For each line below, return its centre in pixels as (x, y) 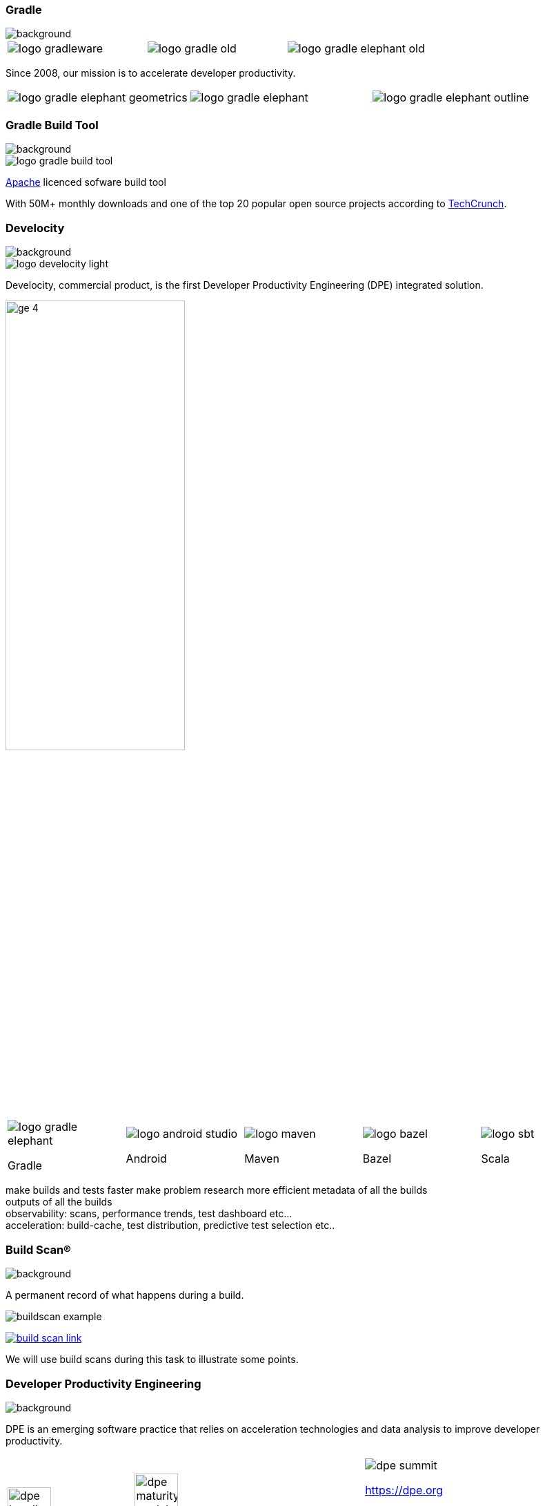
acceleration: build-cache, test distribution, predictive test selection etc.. (170, 1226)
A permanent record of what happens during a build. (125, 1295)
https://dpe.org (404, 1490)
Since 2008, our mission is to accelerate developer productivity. (151, 73)
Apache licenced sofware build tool (86, 182)
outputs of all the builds (59, 1202)
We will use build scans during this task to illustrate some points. (152, 1360)
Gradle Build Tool (52, 125)
